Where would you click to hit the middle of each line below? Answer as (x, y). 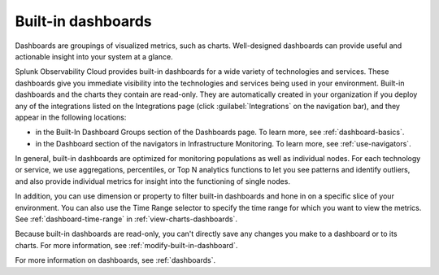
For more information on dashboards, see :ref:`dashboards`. (115, 260)
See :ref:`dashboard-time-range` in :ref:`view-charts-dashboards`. (126, 219)
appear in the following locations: (71, 117)
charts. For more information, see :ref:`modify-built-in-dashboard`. (126, 245)
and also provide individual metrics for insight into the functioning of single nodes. (152, 181)
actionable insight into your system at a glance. (94, 56)
